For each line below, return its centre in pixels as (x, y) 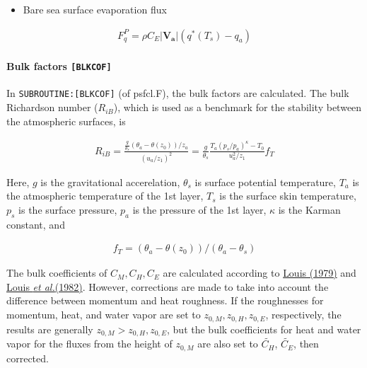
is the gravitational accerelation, (110, 182)
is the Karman (309, 209)
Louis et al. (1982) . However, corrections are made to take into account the (168, 286)
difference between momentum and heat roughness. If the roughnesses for (165, 300)
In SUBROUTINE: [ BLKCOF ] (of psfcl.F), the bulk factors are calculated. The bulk (178, 93)
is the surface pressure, (68, 209)
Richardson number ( (52, 107)
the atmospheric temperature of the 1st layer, (105, 196)
